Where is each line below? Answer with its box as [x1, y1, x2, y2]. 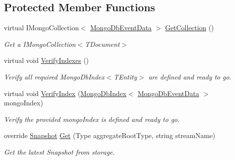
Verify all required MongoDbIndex [4, 71, 105, 81]
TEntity [113, 71, 137, 81]
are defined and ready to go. [148, 71, 232, 81]
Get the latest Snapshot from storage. [4, 146, 115, 157]
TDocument [84, 39, 120, 49]
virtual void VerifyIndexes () [4, 55, 89, 65]
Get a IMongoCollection [4, 39, 76, 49]
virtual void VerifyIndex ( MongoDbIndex [4, 88, 127, 98]
